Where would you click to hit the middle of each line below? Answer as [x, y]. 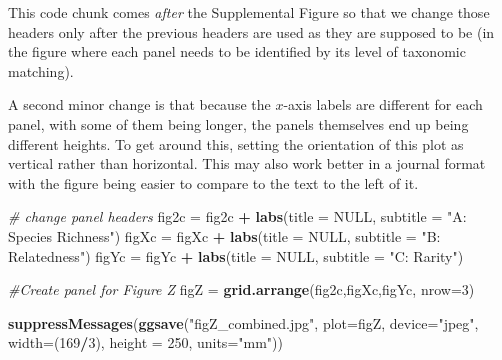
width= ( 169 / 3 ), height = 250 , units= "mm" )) [145, 342]
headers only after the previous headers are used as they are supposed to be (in [251, 31]
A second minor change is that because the [139, 104]
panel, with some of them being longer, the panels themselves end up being [238, 123]
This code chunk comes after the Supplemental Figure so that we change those [249, 12]
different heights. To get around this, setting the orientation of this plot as [236, 143]
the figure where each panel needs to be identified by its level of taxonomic [237, 51]
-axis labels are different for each [383, 104]
